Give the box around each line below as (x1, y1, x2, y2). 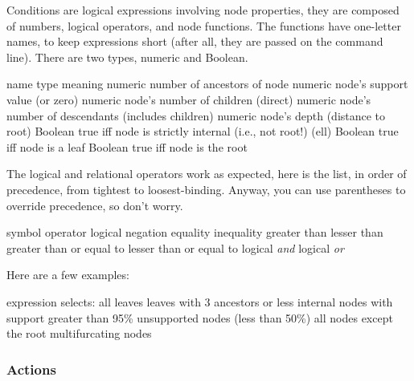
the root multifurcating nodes (6, 325, 152, 342)
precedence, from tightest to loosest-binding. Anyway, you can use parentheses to (6, 180, 406, 197)
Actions (6, 359, 56, 379)
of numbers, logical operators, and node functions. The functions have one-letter (6, 17, 401, 34)
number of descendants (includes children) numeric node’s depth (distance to (6, 107, 386, 124)
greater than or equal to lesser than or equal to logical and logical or (6, 239, 344, 256)
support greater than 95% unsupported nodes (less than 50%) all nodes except (6, 309, 393, 326)
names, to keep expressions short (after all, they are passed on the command (6, 33, 383, 50)
